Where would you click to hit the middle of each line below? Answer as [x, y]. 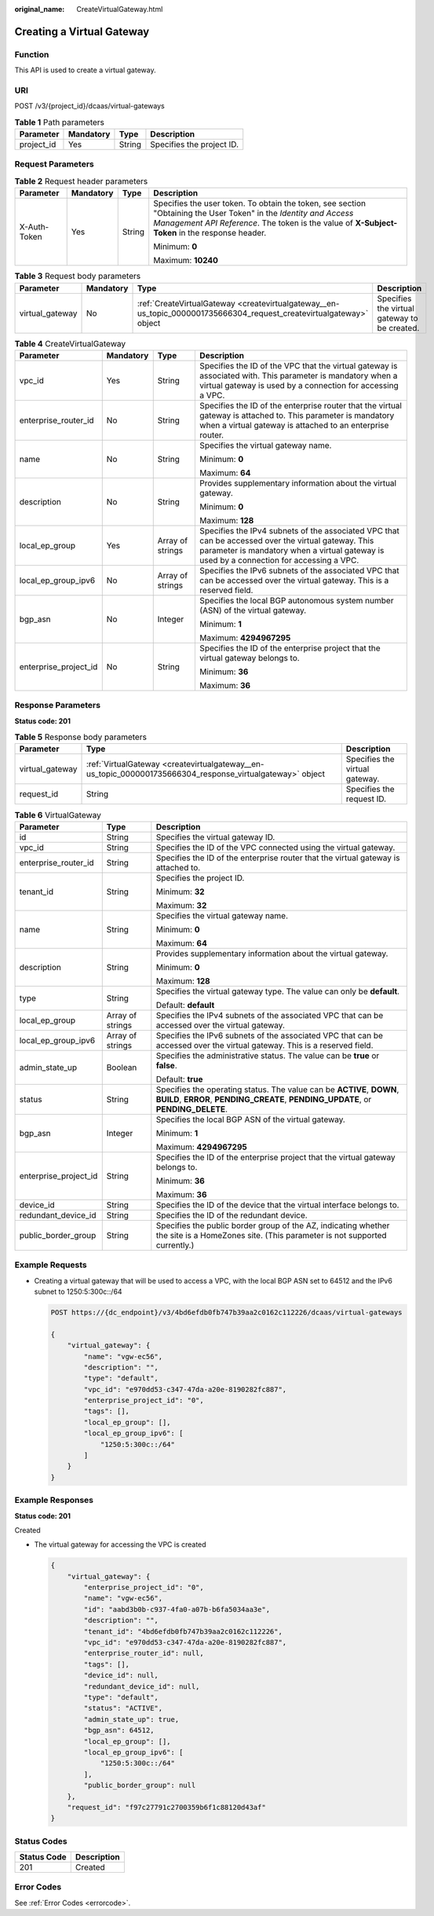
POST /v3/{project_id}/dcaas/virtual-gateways [89, 106]
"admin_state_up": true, [131, 1719]
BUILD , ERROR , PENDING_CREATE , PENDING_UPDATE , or [264, 1099]
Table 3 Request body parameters [78, 277]
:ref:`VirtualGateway [123, 764]
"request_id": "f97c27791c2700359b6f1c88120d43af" [166, 1807]
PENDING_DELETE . [191, 1109]
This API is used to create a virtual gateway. [85, 70]
